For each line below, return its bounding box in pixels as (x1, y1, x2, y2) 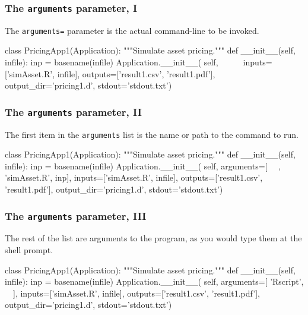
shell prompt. (5, 244, 53, 256)
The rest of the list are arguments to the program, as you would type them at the (5, 232, 302, 244)
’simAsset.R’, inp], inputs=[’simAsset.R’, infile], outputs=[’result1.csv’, (5, 171, 263, 184)
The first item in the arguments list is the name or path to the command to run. (5, 128, 299, 140)
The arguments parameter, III (5, 208, 147, 223)
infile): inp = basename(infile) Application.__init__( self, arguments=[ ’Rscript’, (5, 275, 304, 288)
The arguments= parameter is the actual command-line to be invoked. (5, 24, 259, 36)
